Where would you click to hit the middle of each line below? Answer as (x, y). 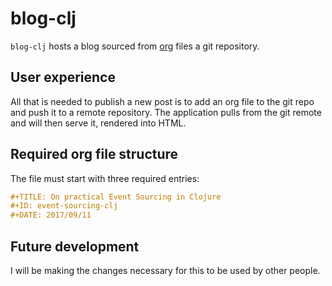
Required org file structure (94, 154)
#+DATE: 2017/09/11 (51, 215)
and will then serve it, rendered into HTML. (98, 123)
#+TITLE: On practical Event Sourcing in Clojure (116, 197)
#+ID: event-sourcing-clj (64, 206)
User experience (63, 77)
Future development (75, 246)
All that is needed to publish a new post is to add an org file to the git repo (162, 101)
